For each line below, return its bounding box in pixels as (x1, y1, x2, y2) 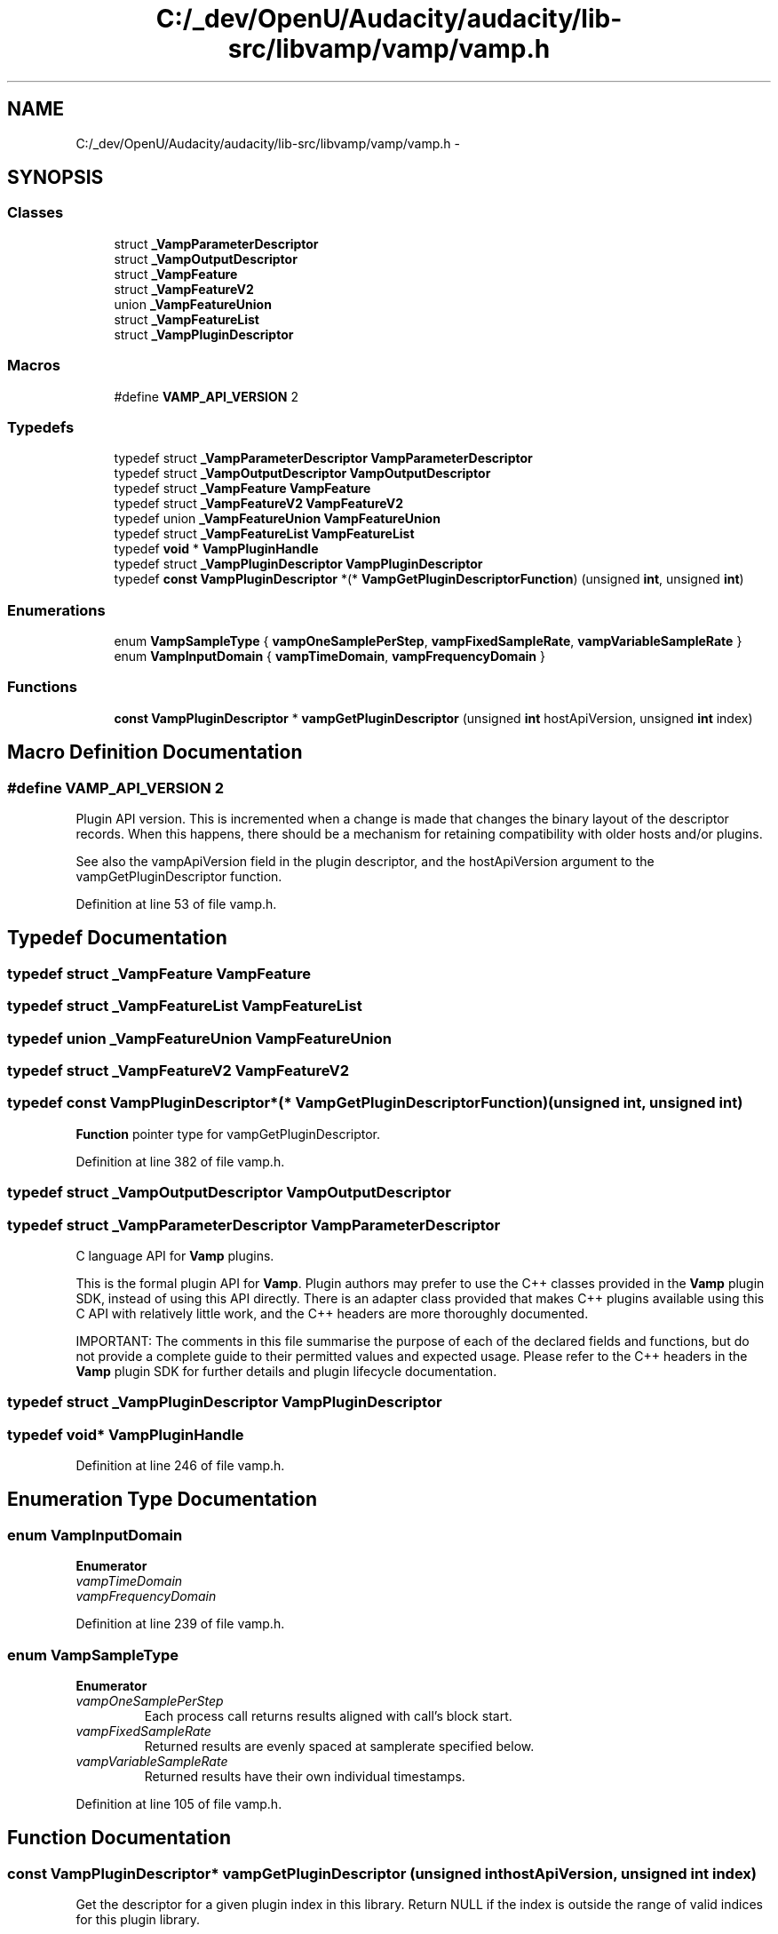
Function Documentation (7, 1827, 231, 1850)
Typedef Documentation (7, 927, 227, 950)
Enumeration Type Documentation (7, 1488, 317, 1511)
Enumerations (7, 601, 106, 619)
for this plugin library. (75, 1912, 201, 1928)
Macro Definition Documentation (7, 741, 303, 764)
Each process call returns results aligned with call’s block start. (144, 1707, 512, 1723)
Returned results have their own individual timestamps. (144, 1768, 465, 1784)
